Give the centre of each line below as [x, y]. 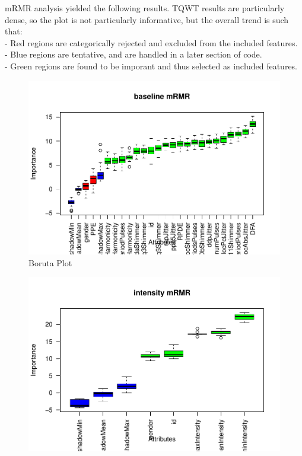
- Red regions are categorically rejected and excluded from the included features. [151, 42]
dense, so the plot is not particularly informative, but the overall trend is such [147, 19]
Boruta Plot [50, 262]
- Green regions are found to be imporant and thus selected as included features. [151, 66]
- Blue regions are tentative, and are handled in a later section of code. [133, 54]
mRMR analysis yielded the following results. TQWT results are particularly [145, 8]
